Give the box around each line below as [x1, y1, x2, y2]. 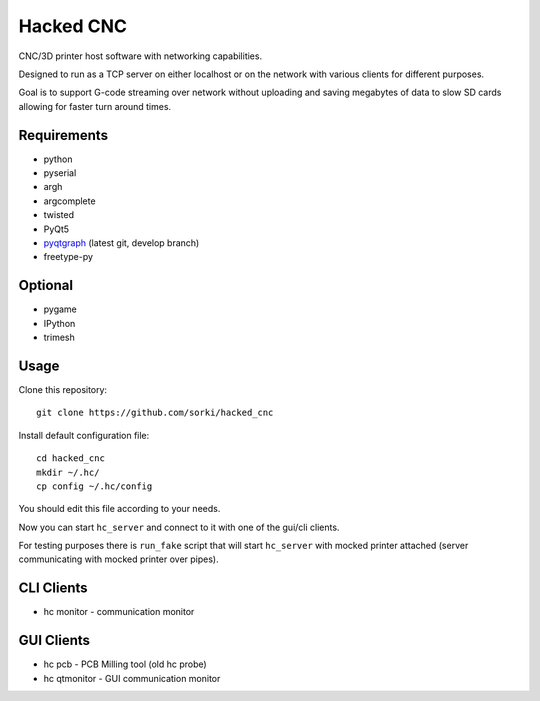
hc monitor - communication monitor [43, 606, 195, 618]
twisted [43, 209, 75, 221]
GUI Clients [18, 632, 90, 649]
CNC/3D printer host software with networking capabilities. [18, 50, 263, 62]
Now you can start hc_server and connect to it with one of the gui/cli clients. [18, 521, 340, 533]
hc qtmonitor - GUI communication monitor [43, 672, 221, 684]
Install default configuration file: [18, 429, 150, 441]
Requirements [18, 126, 109, 144]
